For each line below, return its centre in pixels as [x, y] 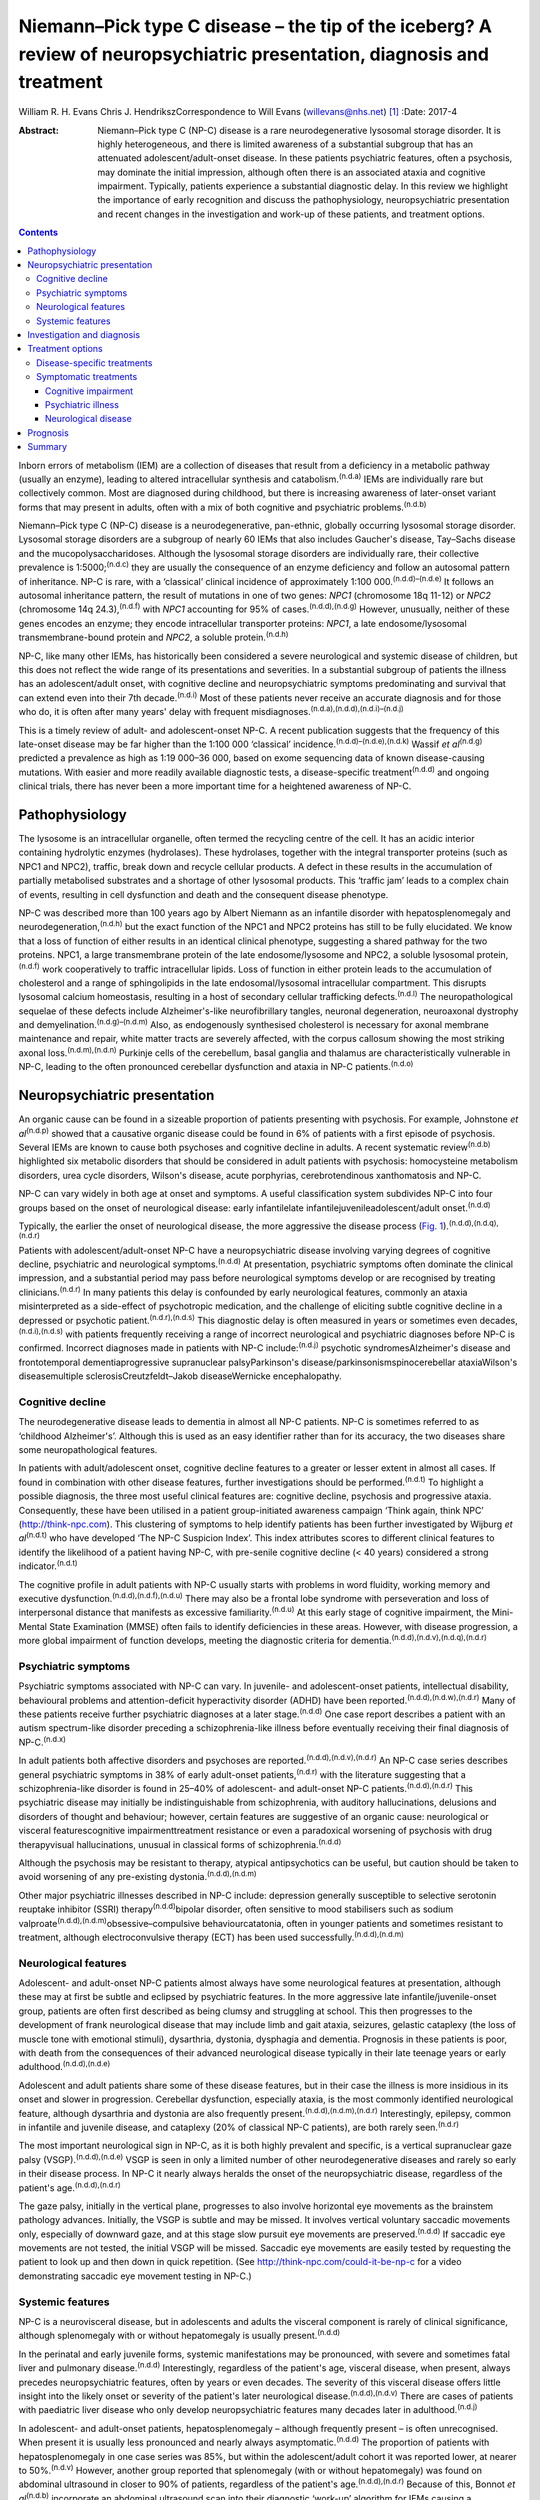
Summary [47, 447]
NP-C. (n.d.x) [42, 1741]
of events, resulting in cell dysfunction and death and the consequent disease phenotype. [203, 894]
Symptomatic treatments [87, 377]
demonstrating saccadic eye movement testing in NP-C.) [135, 2276]
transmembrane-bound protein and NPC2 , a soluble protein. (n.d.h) [153, 637]
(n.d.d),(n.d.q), [473, 1223]
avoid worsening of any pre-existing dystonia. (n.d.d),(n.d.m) [137, 1876]
